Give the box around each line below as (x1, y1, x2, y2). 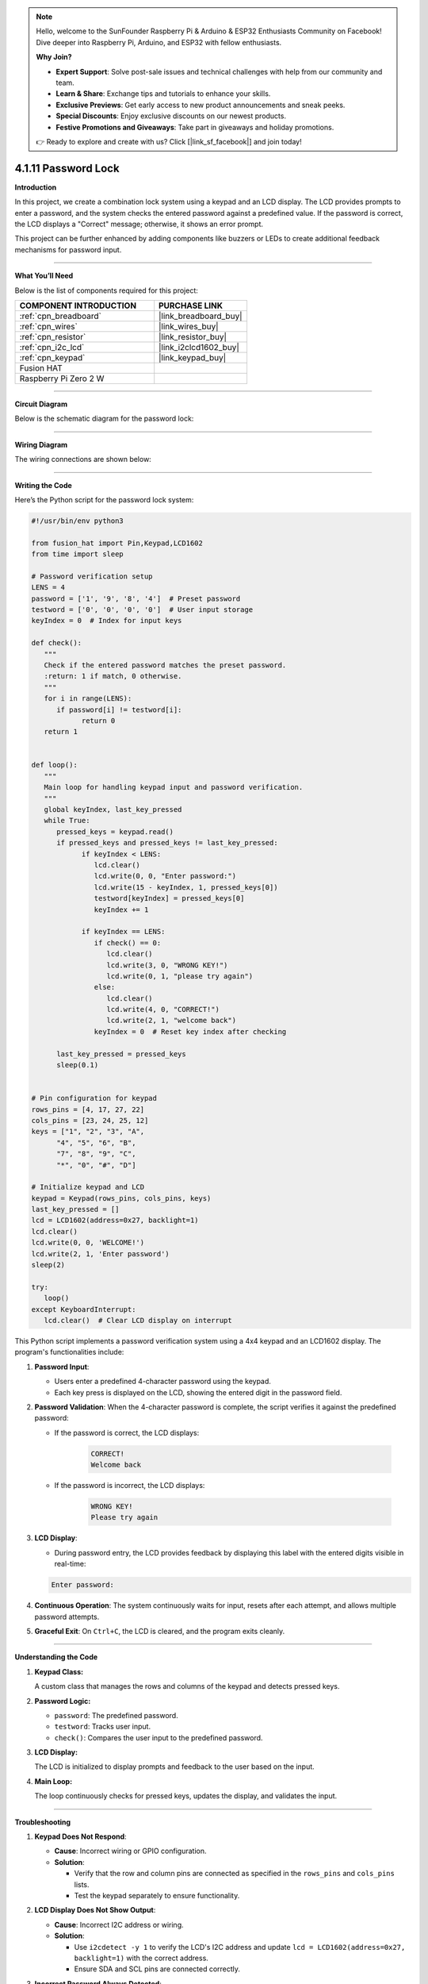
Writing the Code (14, 480, 73, 490)
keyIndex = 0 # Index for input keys (31, 616, 182, 625)
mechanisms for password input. (14, 244, 122, 254)
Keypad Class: (34, 1667, 83, 1676)
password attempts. (34, 1612, 100, 1621)
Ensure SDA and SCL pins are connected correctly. (74, 1964, 241, 1974)
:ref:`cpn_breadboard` (19, 310, 102, 321)
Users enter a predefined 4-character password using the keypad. (54, 1377, 271, 1386)
